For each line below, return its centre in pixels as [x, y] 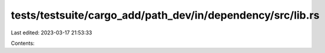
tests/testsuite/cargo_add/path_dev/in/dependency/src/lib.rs [165, 15]
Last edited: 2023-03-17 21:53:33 [52, 33]
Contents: [23, 43]
